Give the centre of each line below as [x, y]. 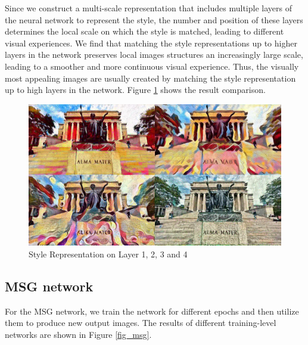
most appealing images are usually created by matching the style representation [150, 78]
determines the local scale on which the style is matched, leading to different [144, 31]
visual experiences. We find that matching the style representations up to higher [151, 43]
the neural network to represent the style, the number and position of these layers [154, 19]
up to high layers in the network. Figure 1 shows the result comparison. [135, 90]
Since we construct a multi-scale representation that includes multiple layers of [148, 8]
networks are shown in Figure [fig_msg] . [78, 334]
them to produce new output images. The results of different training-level [141, 323]
